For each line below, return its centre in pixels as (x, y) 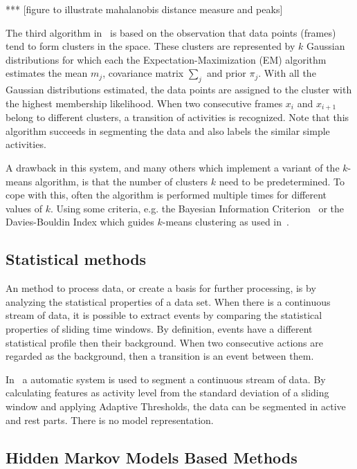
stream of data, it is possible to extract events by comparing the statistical (164, 315)
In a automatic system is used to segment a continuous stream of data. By (166, 379)
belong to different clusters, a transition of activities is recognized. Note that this (177, 117)
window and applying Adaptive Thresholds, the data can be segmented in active (176, 406)
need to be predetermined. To (282, 181)
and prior (226, 73)
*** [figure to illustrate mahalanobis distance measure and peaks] (144, 9)
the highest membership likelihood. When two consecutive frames (144, 103)
